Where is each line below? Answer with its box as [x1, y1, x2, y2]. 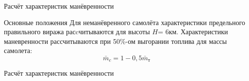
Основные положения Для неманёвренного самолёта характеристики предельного [4, 17, 246, 27]
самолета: [4, 45, 32, 55]
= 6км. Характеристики [157, 27, 228, 37]
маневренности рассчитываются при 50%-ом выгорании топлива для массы [4, 36, 227, 46]
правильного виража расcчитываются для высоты [4, 27, 150, 37]
